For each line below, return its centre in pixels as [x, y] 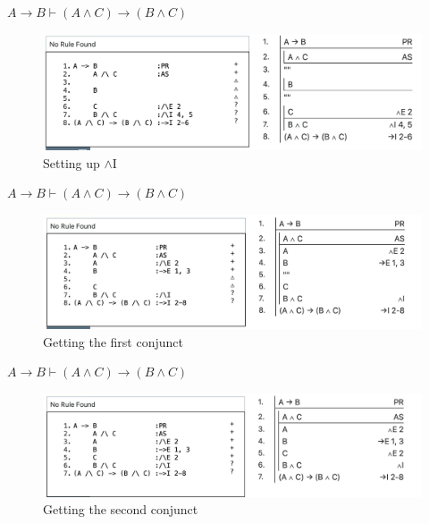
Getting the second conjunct [121, 509]
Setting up [71, 162]
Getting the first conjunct [113, 341]
